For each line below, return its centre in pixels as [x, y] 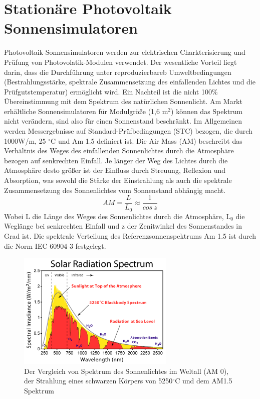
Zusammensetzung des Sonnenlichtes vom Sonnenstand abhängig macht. [115, 190]
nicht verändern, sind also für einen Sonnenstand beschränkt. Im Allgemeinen [123, 121]
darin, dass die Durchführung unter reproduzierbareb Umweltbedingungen [118, 72]
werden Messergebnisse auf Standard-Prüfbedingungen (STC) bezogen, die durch [128, 131]
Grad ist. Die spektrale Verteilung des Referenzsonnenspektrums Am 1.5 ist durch [130, 235]
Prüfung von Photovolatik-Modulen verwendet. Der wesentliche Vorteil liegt [120, 62]
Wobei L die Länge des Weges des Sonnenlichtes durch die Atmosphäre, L [117, 216]
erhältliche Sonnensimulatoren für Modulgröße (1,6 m [86, 111]
